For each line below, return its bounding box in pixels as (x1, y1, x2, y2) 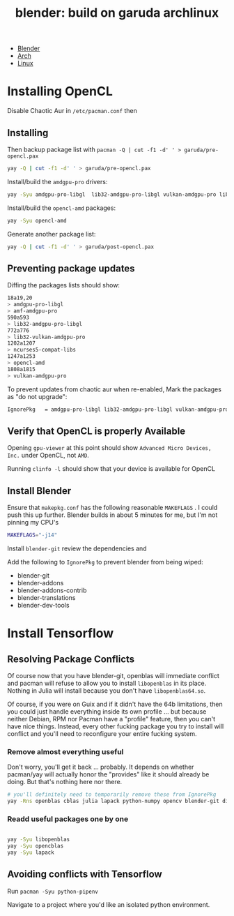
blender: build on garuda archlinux (15, 5, 219, 21)
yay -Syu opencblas (7, 843, 64, 850)
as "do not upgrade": (7, 392, 68, 400)
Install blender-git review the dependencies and (7, 544, 148, 553)
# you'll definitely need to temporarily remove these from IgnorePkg (7, 791, 217, 798)
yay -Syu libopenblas (7, 836, 70, 843)
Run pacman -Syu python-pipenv (7, 887, 99, 895)
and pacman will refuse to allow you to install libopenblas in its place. (7, 679, 207, 687)
